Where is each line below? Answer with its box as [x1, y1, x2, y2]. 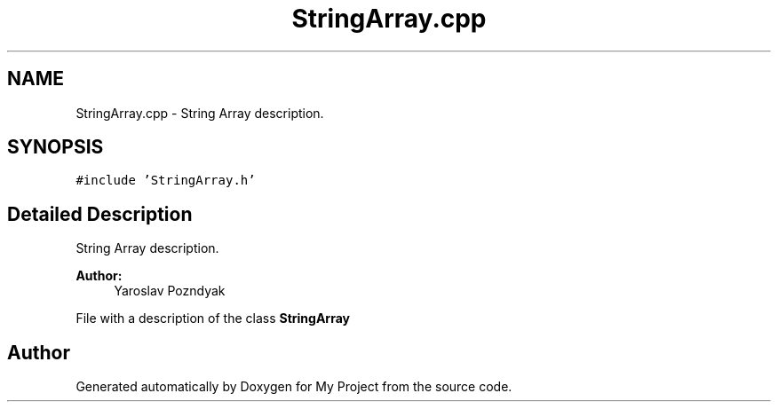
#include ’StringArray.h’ [75, 173, 256, 188]
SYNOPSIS [7, 136, 104, 159]
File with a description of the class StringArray [75, 311, 350, 326]
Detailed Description [7, 202, 193, 225]
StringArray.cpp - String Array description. [75, 105, 324, 121]
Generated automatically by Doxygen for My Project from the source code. [75, 379, 512, 395]
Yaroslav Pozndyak [114, 283, 226, 299]
